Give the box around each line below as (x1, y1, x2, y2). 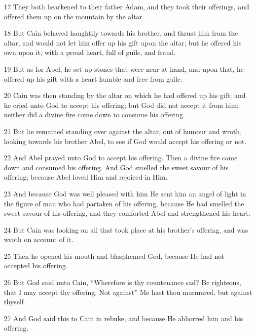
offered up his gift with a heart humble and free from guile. (4, 73, 183, 84)
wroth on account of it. (4, 234, 73, 244)
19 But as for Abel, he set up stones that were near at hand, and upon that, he (4, 63, 244, 74)
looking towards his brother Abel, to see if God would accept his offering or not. (4, 136, 247, 146)
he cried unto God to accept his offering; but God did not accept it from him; (4, 99, 239, 110)
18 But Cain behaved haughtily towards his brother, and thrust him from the (4, 28, 238, 38)
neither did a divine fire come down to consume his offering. (4, 109, 185, 120)
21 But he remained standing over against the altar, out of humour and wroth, (4, 126, 242, 136)
